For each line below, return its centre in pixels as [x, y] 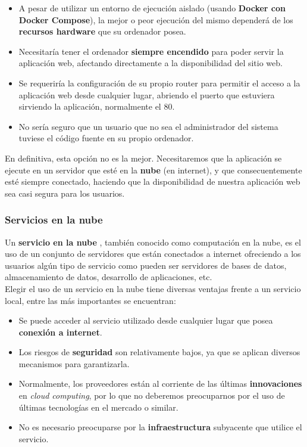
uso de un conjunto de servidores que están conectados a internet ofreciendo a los [153, 254]
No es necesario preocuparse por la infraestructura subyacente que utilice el [160, 427]
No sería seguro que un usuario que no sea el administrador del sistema [148, 126]
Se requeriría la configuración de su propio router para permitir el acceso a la [159, 83]
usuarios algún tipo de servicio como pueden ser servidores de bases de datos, [146, 265]
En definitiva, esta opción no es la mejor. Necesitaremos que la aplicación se [143, 158]
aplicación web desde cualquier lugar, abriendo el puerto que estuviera [147, 94]
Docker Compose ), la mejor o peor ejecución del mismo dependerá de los [156, 19]
